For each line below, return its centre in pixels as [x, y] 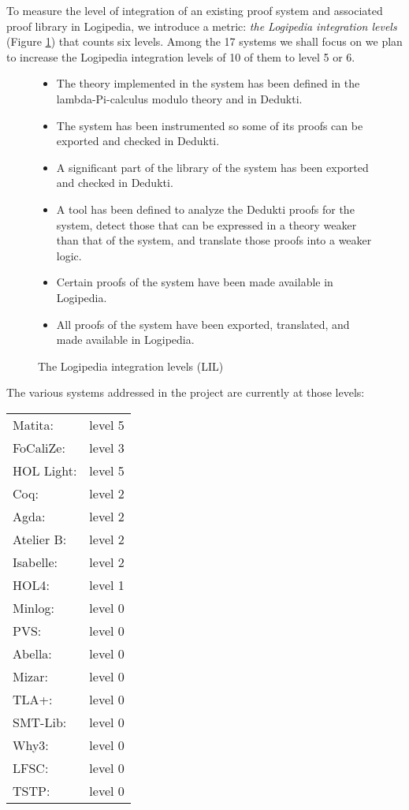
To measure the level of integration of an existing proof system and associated [195, 10]
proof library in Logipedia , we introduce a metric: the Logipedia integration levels [202, 26]
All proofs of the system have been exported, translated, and [203, 324]
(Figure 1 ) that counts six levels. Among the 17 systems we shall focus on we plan [204, 41]
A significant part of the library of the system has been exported [212, 167]
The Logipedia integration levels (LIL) [131, 366]
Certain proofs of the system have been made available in [195, 282]
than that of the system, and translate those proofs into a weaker [214, 240]
